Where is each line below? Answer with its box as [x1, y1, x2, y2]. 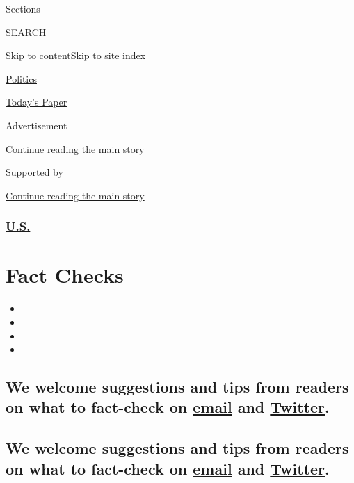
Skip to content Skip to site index [6, 48, 146, 63]
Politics [6, 71, 37, 85]
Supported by [6, 165, 63, 179]
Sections [6, 1, 40, 15]
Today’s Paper [6, 95, 67, 109]
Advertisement [6, 117, 67, 132]
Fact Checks [6, 261, 124, 289]
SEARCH [6, 24, 47, 39]
